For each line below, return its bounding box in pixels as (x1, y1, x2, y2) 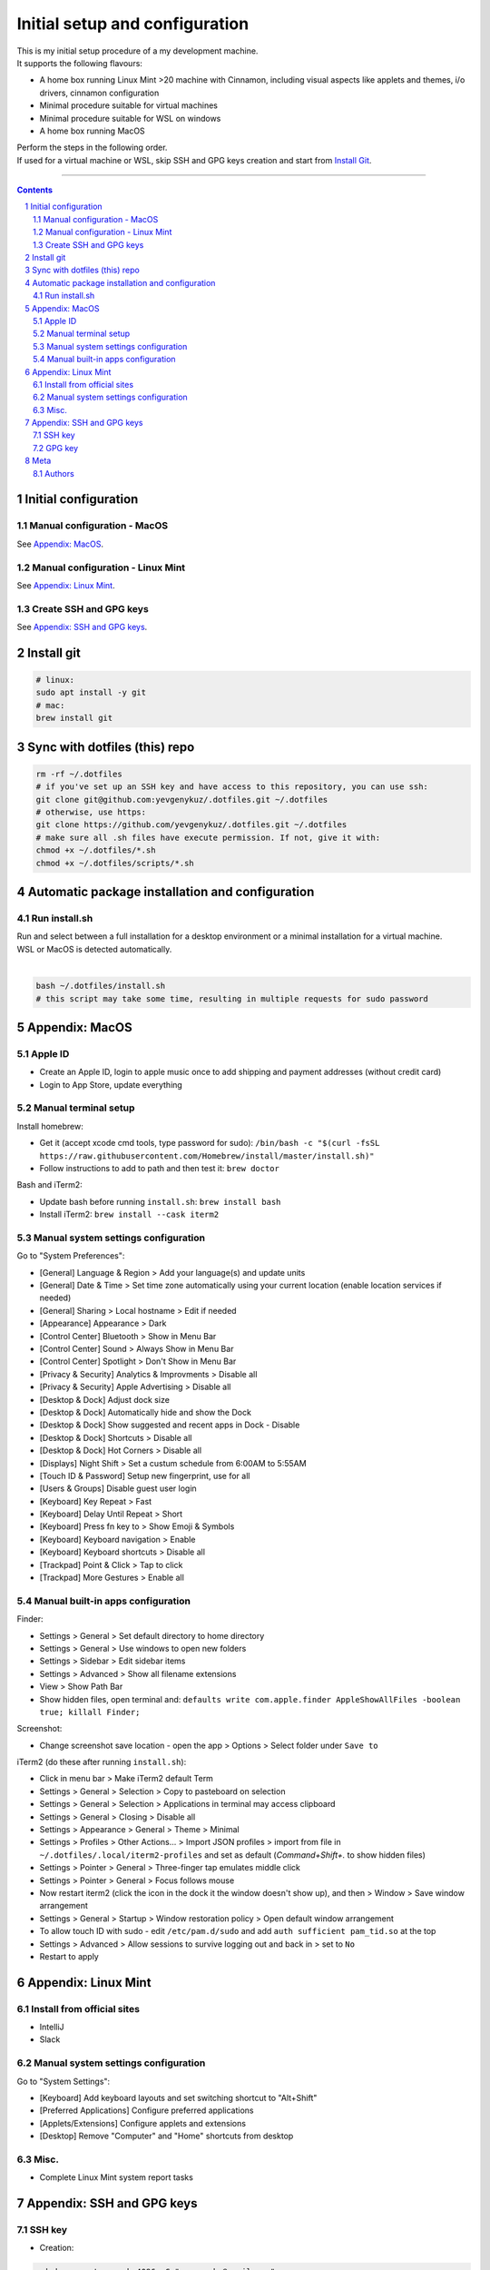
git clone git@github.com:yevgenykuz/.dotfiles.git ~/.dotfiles (35, 794, 328, 804)
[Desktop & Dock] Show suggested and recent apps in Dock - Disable (39, 1419, 300, 1430)
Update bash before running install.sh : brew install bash (39, 1196, 281, 1207)
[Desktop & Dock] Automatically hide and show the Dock (39, 1406, 251, 1417)
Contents (16, 184, 54, 195)
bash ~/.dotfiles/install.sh (35, 981, 166, 992)
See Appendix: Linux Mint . (16, 579, 115, 590)
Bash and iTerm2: (16, 1179, 83, 1190)
